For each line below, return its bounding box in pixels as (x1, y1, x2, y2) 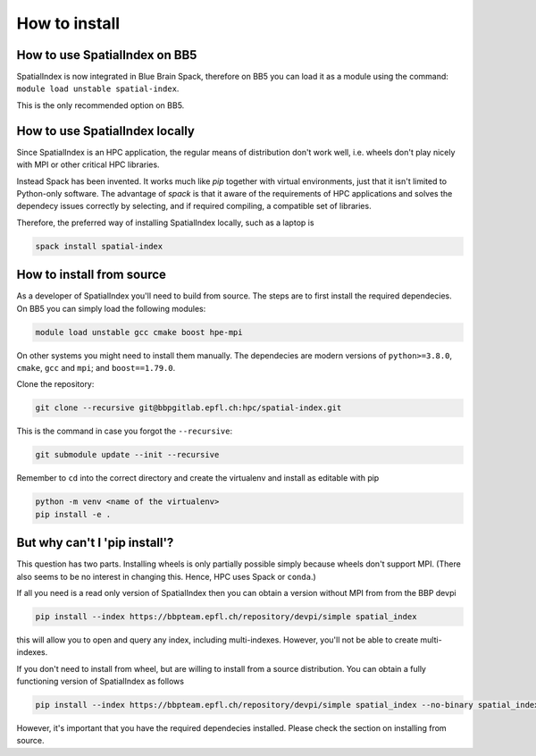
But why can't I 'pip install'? (16, 535, 174, 550)
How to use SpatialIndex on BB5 (16, 47, 197, 63)
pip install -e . (35, 509, 112, 519)
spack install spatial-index (35, 241, 163, 251)
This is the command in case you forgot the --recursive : (16, 425, 232, 437)
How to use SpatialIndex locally (16, 123, 196, 139)
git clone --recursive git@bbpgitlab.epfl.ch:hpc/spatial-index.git (35, 403, 342, 413)
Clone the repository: (16, 379, 95, 390)
